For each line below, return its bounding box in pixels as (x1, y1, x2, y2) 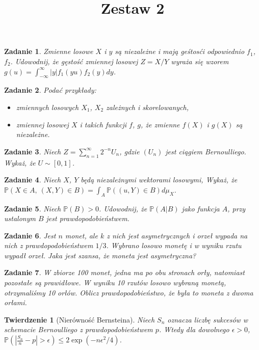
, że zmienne (140, 119, 180, 129)
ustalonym (4, 213, 36, 224)
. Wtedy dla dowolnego (159, 324, 229, 335)
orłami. (4, 297, 27, 308)
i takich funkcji (80, 119, 127, 129)
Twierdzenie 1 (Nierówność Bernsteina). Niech (4, 314, 155, 325)
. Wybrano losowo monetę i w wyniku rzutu (106, 240, 242, 251)
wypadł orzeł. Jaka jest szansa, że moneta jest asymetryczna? (4, 250, 196, 260)
